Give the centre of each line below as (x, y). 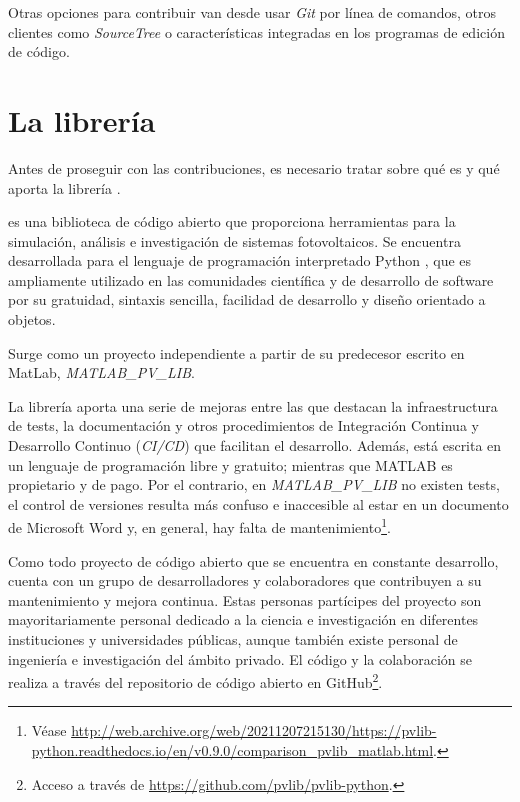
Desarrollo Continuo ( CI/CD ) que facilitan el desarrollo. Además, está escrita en (255, 445)
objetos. (32, 319)
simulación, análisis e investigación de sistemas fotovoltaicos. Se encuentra (234, 240)
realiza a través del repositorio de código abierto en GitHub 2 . (195, 680)
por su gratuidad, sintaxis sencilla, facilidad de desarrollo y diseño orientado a (247, 299)
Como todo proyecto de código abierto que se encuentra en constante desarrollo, (253, 560)
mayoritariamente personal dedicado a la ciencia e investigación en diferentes (243, 619)
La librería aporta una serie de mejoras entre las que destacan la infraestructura (253, 405)
